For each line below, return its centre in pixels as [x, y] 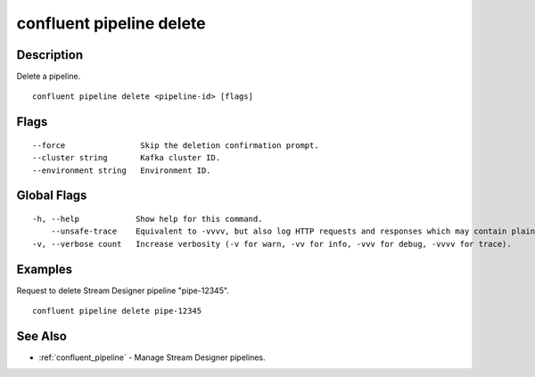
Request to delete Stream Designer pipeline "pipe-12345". [123, 291]
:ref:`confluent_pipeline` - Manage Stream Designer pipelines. [152, 357]
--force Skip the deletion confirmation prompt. [176, 145]
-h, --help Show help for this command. [148, 219]
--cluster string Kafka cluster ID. [127, 158]
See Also [41, 336]
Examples [45, 269]
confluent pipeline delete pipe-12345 [117, 311]
